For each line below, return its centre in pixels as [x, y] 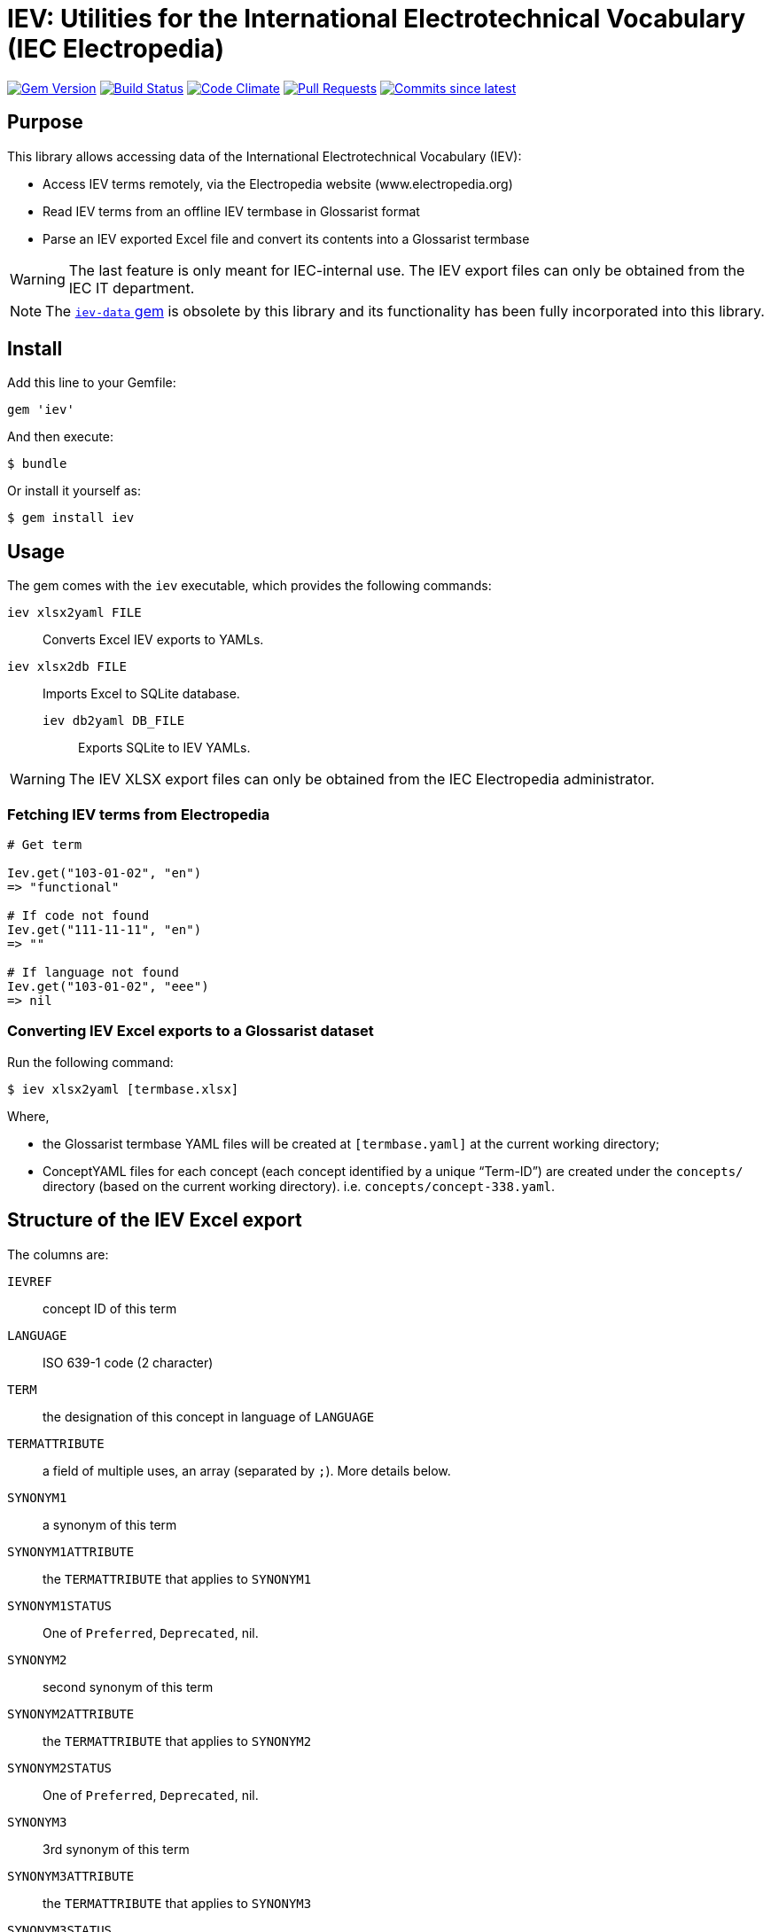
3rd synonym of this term [116, 1849]
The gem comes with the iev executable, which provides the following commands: [249, 586]
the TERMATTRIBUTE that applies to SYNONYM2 [177, 1741]
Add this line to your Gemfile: [92, 383]
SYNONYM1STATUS [60, 1605]
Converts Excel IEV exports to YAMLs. [153, 640]
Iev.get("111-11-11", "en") [105, 930]
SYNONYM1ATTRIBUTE [71, 1551]
